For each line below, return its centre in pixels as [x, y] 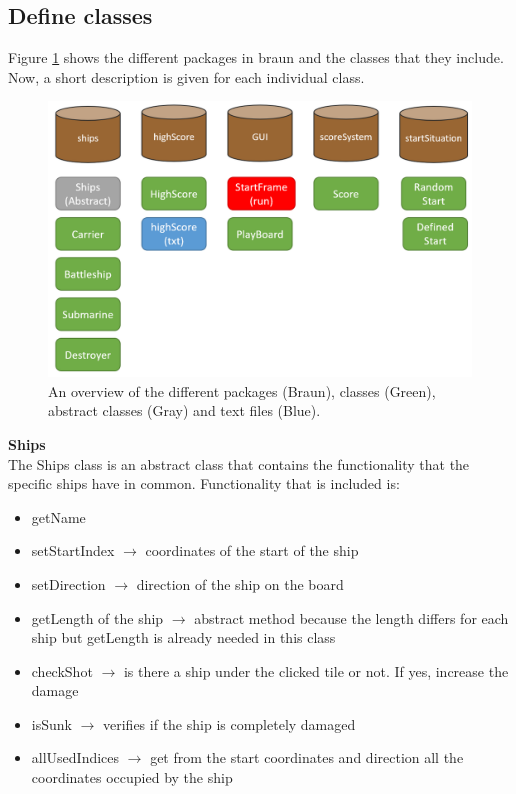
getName [58, 516]
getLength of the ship [97, 617]
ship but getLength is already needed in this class [183, 637]
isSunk [51, 723]
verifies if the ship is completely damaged [229, 723]
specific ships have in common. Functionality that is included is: [204, 483]
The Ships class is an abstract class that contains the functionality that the [239, 463]
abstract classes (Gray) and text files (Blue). [184, 410]
